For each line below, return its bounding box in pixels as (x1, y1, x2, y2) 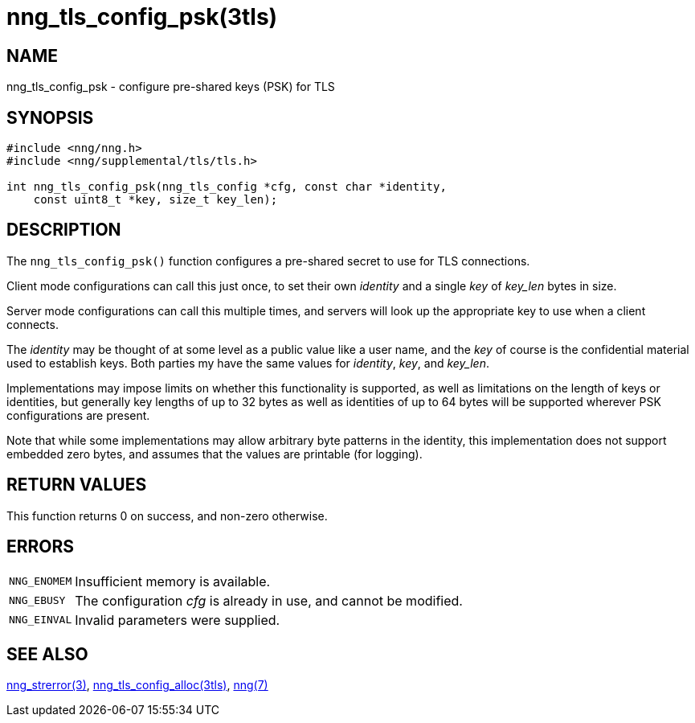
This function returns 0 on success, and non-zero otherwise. (6, 508, 328, 523)
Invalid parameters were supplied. (75, 611, 280, 628)
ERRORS (6, 536, 75, 557)
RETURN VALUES (6, 474, 147, 495)
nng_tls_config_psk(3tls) (6, 3, 278, 31)
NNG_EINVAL (9, 614, 72, 626)
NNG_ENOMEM (9, 575, 72, 588)
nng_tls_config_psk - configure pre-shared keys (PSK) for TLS (6, 80, 335, 94)
